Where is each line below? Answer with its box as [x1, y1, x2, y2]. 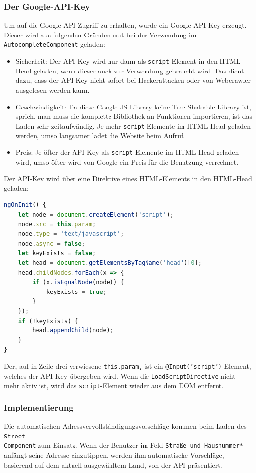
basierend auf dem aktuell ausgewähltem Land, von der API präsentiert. [4, 459, 222, 470]
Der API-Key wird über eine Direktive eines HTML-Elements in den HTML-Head [4, 173, 252, 183]
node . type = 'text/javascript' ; [18, 230, 124, 238]
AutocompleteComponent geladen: [4, 39, 105, 49]
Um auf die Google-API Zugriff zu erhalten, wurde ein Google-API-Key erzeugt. [4, 20, 247, 30]
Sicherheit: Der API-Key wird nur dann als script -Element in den [15, 56, 218, 66]
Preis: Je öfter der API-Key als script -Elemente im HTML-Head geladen [15, 146, 239, 157]
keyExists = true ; [46, 288, 107, 295]
